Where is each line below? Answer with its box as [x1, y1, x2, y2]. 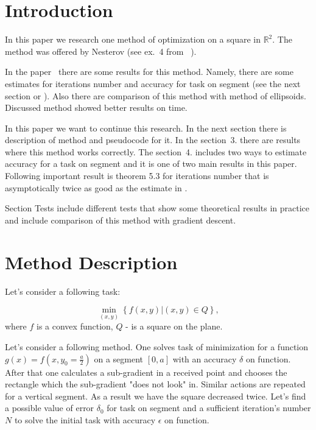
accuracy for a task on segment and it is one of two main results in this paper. [5, 157, 297, 170]
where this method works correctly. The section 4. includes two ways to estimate [5, 145, 307, 158]
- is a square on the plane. [125, 320, 223, 333]
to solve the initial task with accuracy [14, 413, 156, 426]
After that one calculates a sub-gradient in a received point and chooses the [5, 365, 287, 378]
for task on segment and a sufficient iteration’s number [107, 401, 311, 414]
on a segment [94, 352, 144, 365]
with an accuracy [172, 352, 237, 365]
